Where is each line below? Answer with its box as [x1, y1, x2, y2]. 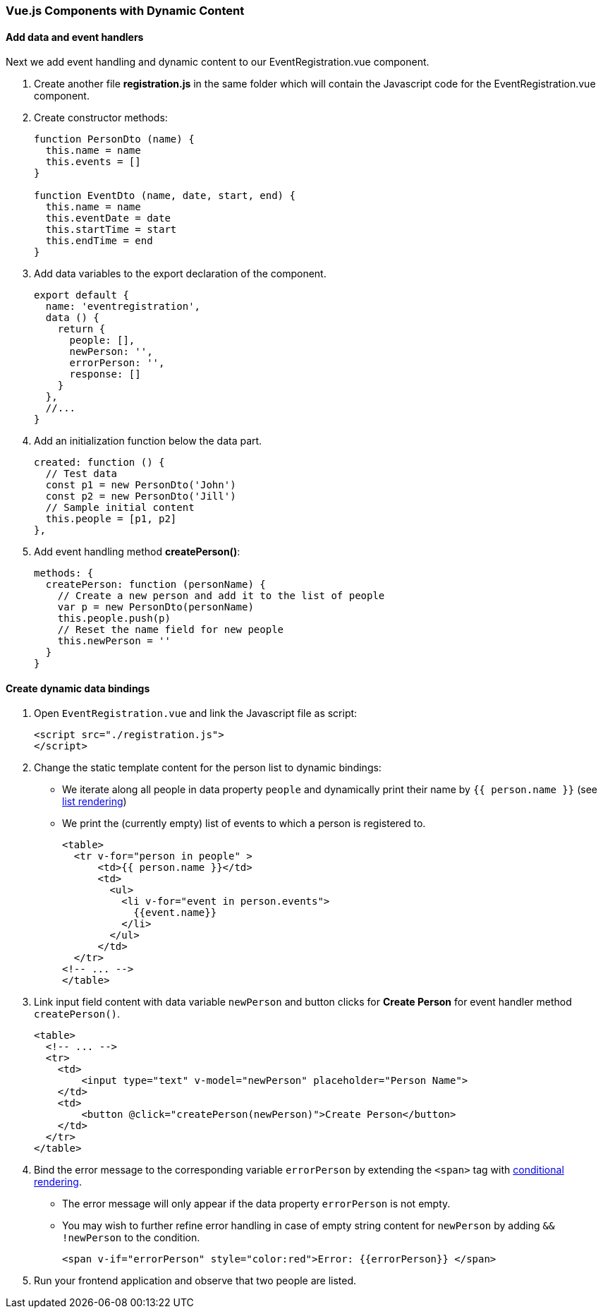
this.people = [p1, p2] [45, 513, 177, 525]
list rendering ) [62, 795, 127, 808]
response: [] [69, 368, 141, 380]
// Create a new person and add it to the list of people [57, 590, 385, 602]
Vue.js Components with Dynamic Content [6, 4, 245, 18]
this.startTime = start [45, 224, 177, 236]
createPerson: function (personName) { [45, 579, 266, 591]
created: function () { [34, 457, 165, 469]
